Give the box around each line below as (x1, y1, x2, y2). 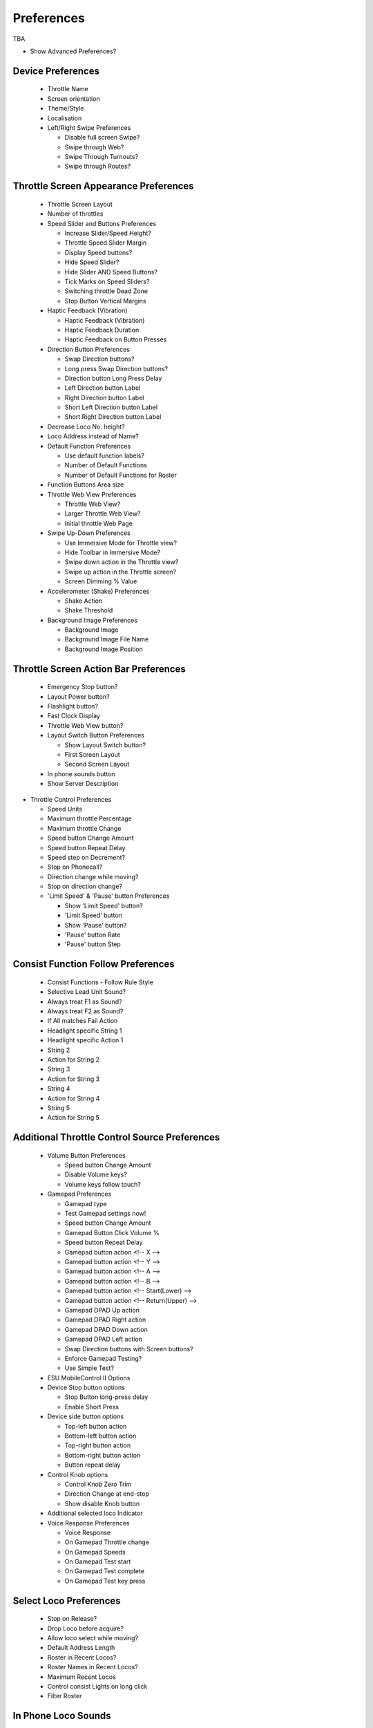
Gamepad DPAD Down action (64, 1325, 148, 1333)
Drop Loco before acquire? (47, 1624, 124, 1633)
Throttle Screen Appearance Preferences (12, 180, 194, 192)
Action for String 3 (47, 1075, 100, 1083)
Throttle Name (47, 85, 89, 93)
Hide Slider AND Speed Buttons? (64, 267, 158, 276)
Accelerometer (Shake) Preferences (47, 587, 150, 595)
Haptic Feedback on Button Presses (64, 335, 167, 344)
